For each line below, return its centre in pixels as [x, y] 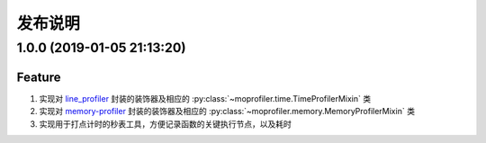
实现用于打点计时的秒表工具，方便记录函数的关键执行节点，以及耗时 [165, 124]
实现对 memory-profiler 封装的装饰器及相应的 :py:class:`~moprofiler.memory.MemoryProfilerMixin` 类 [227, 112]
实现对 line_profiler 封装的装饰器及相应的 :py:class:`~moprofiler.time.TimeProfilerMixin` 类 [205, 98]
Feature [39, 77]
